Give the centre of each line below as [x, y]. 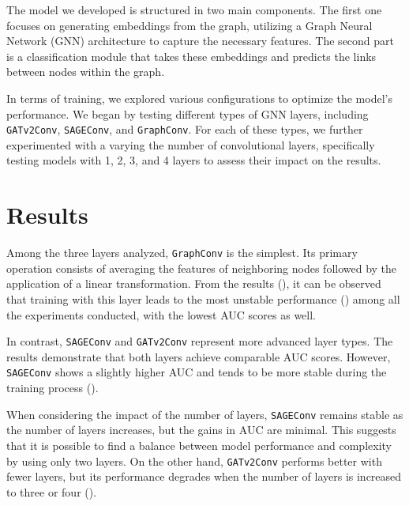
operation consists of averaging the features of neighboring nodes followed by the [202, 268]
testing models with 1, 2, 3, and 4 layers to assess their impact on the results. [194, 160]
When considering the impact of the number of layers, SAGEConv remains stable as [205, 414]
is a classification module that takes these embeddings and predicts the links [191, 56]
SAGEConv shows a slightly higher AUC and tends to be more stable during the [197, 372]
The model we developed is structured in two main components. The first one [194, 9]
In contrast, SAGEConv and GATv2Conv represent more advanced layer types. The [200, 341]
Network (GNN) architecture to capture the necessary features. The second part [201, 41]
